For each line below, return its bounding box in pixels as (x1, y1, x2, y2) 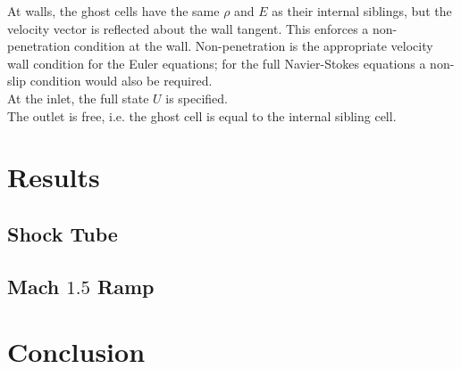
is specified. (165, 88, 229, 107)
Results (7, 159, 100, 195)
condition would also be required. (29, 71, 213, 90)
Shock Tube (7, 219, 118, 247)
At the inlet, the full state (7, 88, 149, 107)
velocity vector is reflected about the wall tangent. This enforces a (7, 19, 369, 37)
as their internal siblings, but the (272, 2, 452, 20)
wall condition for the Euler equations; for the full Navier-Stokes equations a (7, 53, 426, 72)
